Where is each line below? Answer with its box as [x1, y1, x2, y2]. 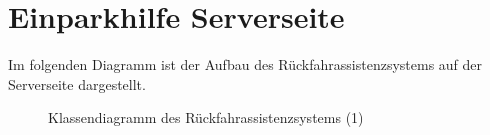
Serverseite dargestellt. [8, 73, 146, 94]
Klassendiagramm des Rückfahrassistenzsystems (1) [48, 107, 364, 128]
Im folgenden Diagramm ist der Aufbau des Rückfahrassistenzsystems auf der [8, 54, 483, 75]
